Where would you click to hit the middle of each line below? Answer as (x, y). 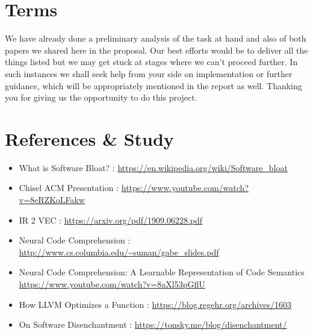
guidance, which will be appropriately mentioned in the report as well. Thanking (153, 85)
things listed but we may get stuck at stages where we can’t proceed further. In (151, 62)
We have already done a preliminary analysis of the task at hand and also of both (156, 38)
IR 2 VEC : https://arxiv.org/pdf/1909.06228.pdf (111, 220)
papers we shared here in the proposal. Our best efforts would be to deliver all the (156, 50)
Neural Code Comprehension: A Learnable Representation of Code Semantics (162, 272)
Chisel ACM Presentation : (69, 188)
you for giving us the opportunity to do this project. (101, 97)
